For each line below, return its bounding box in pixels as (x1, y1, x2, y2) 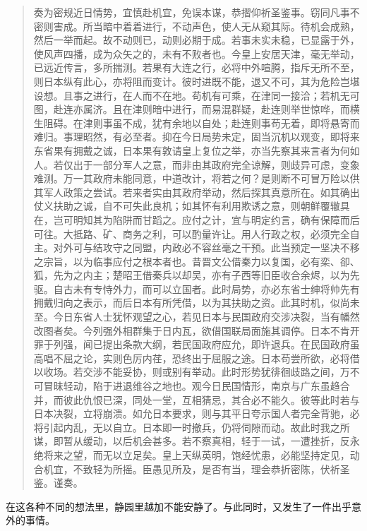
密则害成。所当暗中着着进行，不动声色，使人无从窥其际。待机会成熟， (33, 18, 360, 33)
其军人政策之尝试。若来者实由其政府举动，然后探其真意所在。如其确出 (33, 184, 360, 199)
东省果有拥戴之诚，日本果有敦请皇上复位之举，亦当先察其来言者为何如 (33, 143, 360, 157)
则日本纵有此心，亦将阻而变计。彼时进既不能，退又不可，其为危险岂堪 (33, 73, 360, 88)
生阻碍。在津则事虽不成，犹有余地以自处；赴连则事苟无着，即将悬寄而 (33, 115, 360, 130)
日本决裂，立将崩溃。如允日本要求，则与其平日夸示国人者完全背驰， (33, 406, 350, 421)
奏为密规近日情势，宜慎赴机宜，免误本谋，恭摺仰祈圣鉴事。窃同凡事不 (33, 5, 360, 19)
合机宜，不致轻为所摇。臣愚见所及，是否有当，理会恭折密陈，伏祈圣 (33, 461, 350, 476)
